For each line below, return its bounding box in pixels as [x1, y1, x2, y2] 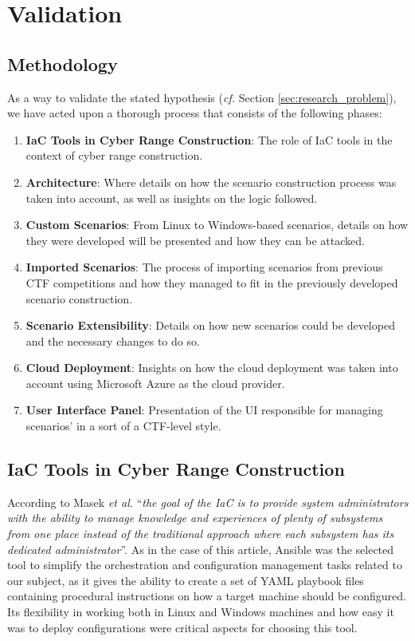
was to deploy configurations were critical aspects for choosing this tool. [7, 619, 358, 635]
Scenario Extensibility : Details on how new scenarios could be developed [25, 317, 395, 334]
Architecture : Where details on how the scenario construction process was [25, 173, 397, 190]
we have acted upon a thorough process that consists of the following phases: [7, 105, 382, 121]
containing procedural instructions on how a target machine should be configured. [7, 588, 406, 604]
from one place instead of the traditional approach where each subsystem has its [7, 525, 394, 542]
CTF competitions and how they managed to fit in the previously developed [25, 274, 398, 291]
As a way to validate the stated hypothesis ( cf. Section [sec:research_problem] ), [7, 89, 397, 105]
